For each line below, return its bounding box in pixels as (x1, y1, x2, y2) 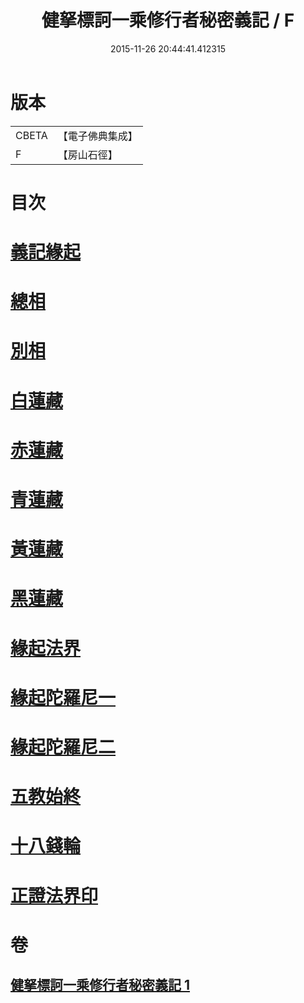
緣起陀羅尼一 (10, 686, 117, 709)
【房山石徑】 (57, 147, 118, 161)
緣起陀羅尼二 (10, 736, 117, 758)
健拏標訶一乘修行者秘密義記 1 (10, 977, 191, 994)
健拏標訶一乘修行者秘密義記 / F (41, 9, 295, 32)
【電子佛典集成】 (57, 129, 138, 143)
